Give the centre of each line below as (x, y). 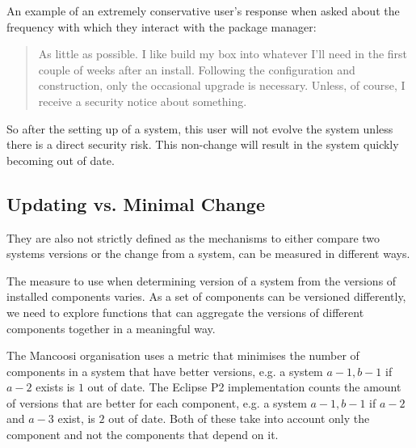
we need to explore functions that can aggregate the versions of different (185, 312)
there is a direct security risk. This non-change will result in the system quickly (203, 144)
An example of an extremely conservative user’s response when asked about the (203, 11)
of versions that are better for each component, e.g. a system (157, 402)
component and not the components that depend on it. (143, 435)
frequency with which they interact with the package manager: (162, 26)
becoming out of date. (61, 160)
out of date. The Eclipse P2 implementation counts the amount (244, 387)
